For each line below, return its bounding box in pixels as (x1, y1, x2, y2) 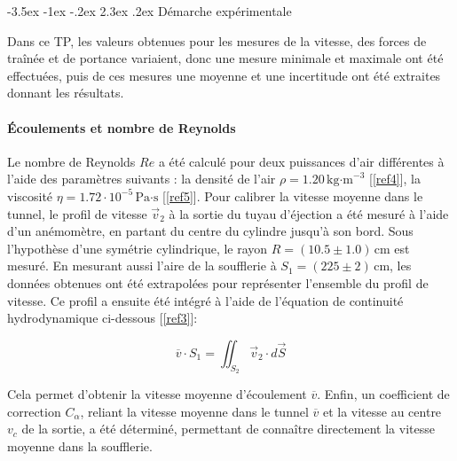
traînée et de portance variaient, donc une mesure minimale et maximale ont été (7, 49, 444, 67)
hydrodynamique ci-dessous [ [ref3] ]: (7, 309, 198, 327)
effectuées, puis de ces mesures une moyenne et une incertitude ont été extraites (7, 66, 441, 84)
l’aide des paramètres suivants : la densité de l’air (7, 169, 276, 188)
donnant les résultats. (7, 83, 124, 102)
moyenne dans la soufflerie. (7, 436, 153, 455)
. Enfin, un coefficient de (317, 384, 450, 402)
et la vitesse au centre (322, 402, 442, 420)
